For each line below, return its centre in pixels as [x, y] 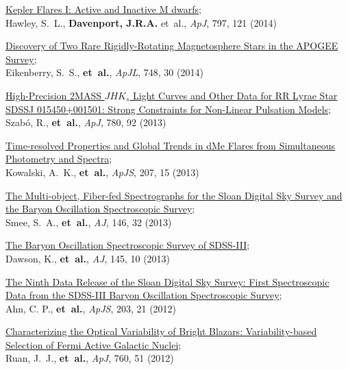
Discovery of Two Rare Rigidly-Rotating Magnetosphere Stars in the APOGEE [172, 46]
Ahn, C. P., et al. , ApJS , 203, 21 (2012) [91, 308]
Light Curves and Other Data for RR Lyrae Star [235, 95]
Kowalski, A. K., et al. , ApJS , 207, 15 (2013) [102, 172]
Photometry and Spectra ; [59, 159]
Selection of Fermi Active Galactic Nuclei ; [94, 344]
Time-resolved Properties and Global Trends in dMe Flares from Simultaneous [171, 145]
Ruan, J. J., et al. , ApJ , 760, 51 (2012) [90, 358]
